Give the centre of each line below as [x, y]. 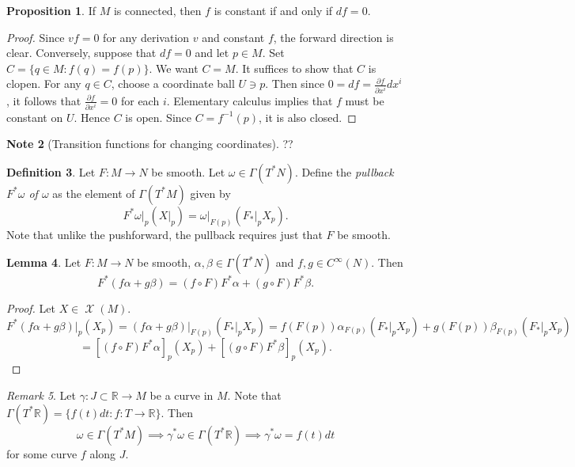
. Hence [92, 117]
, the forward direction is [333, 37]
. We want [174, 68]
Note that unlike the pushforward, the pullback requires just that [165, 234]
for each [140, 100]
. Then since [295, 84]
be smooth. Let [188, 171]
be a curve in [182, 395]
